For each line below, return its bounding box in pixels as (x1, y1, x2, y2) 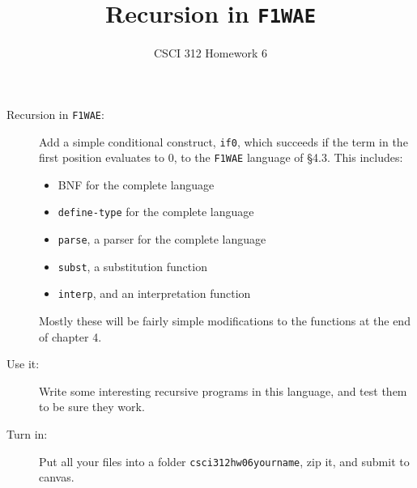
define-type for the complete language (57, 203, 254, 220)
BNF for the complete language (57, 176, 215, 193)
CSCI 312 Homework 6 (153, 45, 267, 62)
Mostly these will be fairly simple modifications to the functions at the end (39, 312, 411, 329)
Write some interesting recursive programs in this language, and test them (39, 382, 407, 399)
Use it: (6, 355, 40, 372)
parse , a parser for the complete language (57, 231, 266, 248)
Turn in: (6, 426, 48, 442)
